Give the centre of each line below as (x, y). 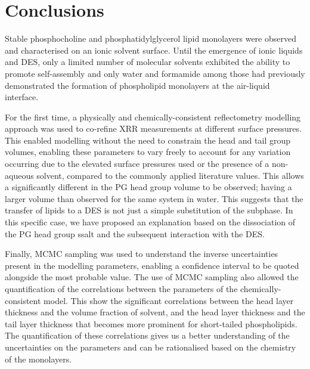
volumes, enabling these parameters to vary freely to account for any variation (148, 152)
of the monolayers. (38, 359)
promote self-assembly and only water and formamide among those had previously (155, 73)
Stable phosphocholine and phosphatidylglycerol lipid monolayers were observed (151, 38)
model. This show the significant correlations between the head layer (169, 300)
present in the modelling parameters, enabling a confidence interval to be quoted (152, 265)
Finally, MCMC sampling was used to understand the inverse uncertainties (142, 254)
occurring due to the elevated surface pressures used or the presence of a (137, 164)
